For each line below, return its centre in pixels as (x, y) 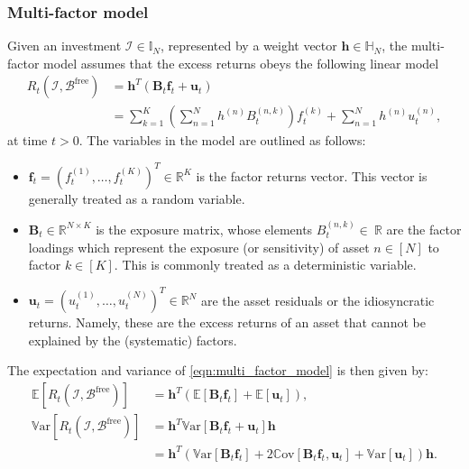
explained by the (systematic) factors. (133, 340)
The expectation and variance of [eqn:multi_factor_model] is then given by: (218, 370)
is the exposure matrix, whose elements (204, 229)
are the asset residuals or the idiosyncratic (317, 300)
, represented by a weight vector (248, 46)
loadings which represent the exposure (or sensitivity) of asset (199, 247)
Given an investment (64, 46)
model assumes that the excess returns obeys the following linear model (241, 63)
